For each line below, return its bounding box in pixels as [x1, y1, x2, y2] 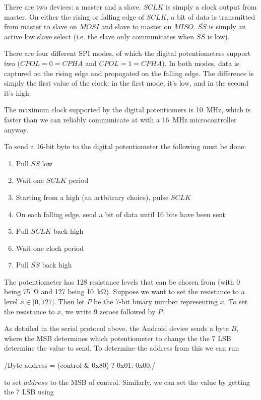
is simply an [209, 21, 246, 32]
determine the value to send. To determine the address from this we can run [4, 343, 239, 353]
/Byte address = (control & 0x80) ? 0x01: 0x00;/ [4, 360, 156, 370]
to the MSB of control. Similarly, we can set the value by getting [50, 376, 250, 387]
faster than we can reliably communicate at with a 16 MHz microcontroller [4, 114, 237, 124]
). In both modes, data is [162, 57, 239, 68]
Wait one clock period [16, 242, 84, 253]
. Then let [54, 296, 85, 307]
